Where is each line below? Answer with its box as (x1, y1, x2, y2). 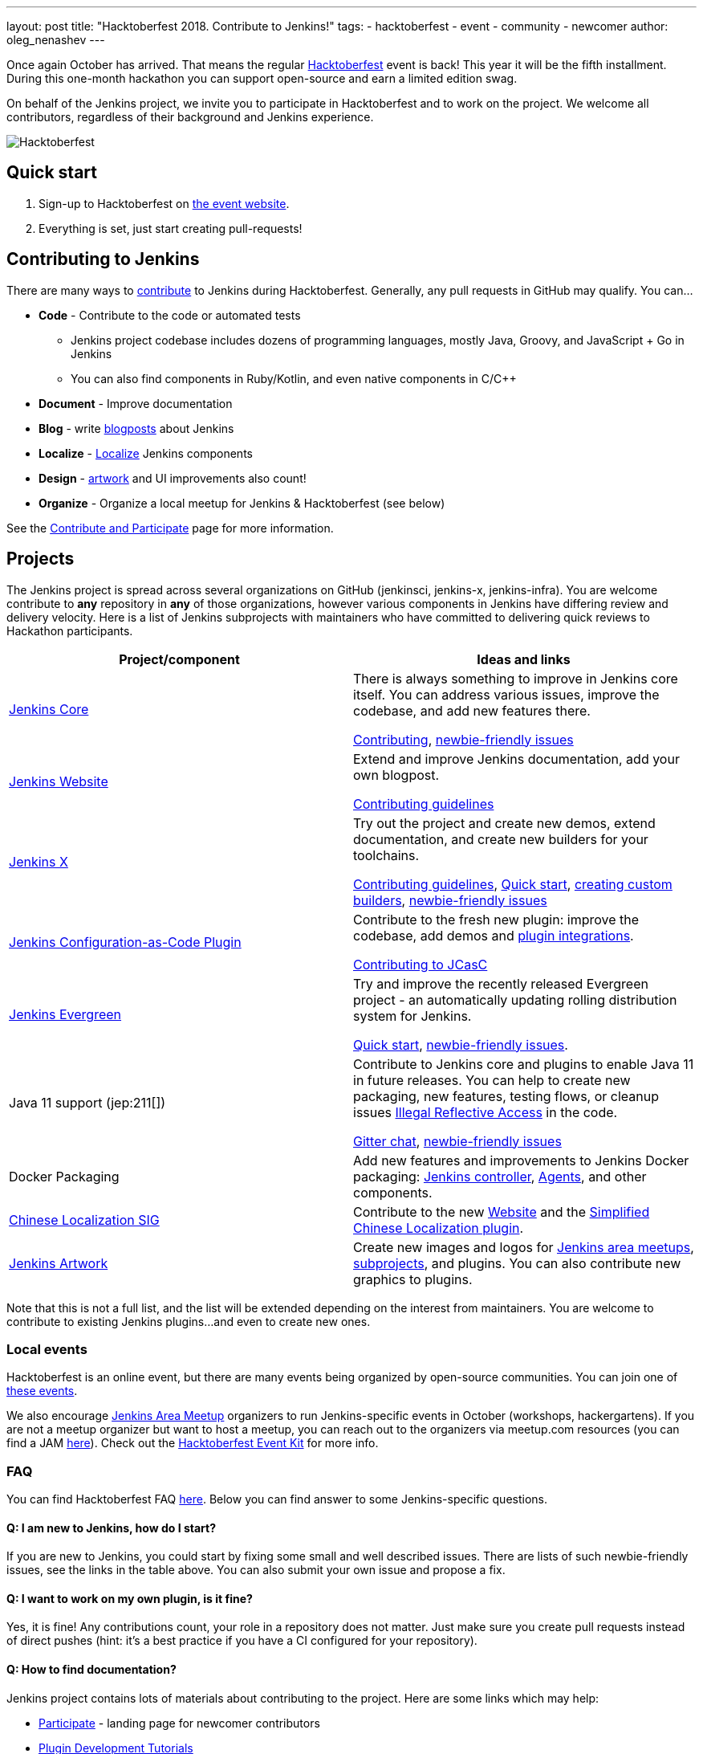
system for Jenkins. (353, 1007, 472, 1024)
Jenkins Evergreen (9, 1005, 122, 1022)
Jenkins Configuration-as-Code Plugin (9, 933, 242, 950)
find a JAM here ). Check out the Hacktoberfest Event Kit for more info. (6, 1436, 379, 1450)
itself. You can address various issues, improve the (353, 686, 660, 703)
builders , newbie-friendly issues (353, 891, 547, 908)
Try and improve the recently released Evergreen (353, 975, 648, 992)
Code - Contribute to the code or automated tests (39, 308, 301, 322)
